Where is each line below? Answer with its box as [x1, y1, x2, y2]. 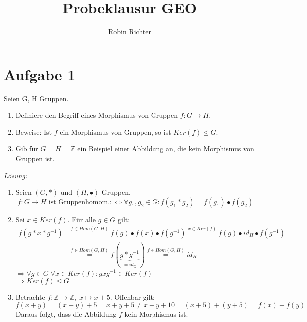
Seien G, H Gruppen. [4, 93, 69, 103]
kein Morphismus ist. [124, 309, 188, 319]
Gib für [15, 143, 38, 154]
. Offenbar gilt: [110, 291, 155, 302]
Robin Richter [108, 26, 151, 37]
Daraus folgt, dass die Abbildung [15, 309, 117, 319]
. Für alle [67, 214, 96, 224]
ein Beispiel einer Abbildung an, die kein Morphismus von [77, 143, 254, 154]
